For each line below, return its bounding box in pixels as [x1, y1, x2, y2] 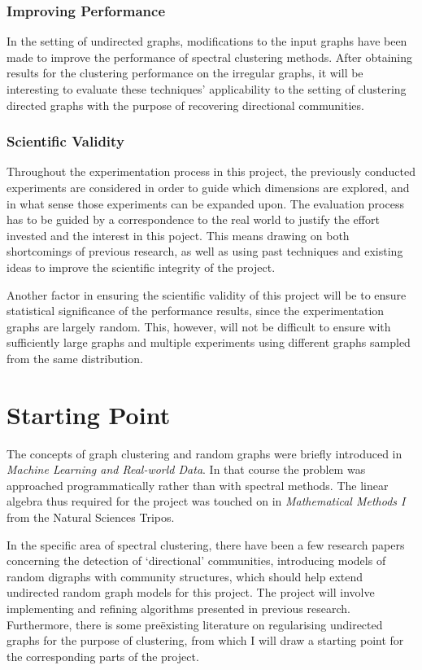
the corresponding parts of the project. [7, 647, 199, 664]
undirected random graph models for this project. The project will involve [7, 584, 375, 601]
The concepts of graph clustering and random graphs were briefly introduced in [7, 444, 402, 462]
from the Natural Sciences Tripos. [7, 509, 175, 526]
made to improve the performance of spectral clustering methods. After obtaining [7, 48, 413, 65]
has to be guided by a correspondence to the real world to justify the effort [7, 211, 380, 228]
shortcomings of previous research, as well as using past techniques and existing [7, 243, 403, 260]
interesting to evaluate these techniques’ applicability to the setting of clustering [7, 81, 407, 97]
